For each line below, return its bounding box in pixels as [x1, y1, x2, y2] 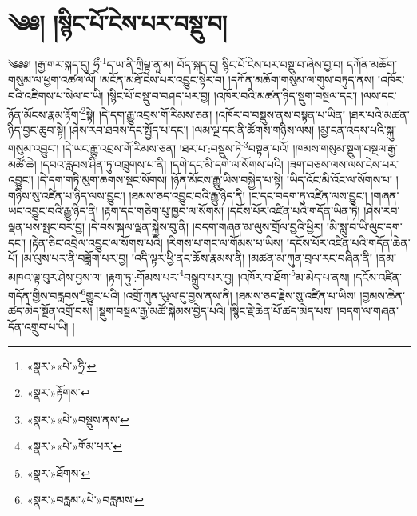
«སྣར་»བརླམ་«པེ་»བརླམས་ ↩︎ [26, 491, 145, 508]
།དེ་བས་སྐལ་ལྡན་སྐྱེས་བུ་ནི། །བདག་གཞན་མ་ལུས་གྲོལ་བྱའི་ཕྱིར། [88, 218, 324, 235]
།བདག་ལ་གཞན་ [336, 302, 399, 319]
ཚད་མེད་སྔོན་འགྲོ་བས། [8, 302, 93, 319]
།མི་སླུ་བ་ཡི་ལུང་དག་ [327, 218, 403, 235]
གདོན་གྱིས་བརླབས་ [8, 286, 81, 303]
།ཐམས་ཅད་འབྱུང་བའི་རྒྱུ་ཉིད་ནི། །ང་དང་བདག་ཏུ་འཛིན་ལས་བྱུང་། [129, 186, 367, 203]
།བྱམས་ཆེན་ [359, 286, 405, 303]
